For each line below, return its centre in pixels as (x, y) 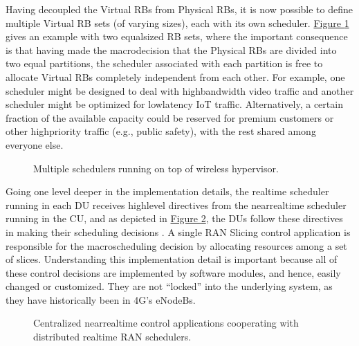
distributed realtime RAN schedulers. (112, 337)
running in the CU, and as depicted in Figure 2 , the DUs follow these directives (174, 218)
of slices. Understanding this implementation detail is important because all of (172, 259)
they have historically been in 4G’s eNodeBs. (101, 299)
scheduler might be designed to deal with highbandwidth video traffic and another (180, 90)
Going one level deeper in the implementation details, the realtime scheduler (167, 191)
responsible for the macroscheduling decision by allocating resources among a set (176, 245)
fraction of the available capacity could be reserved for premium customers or (170, 117)
